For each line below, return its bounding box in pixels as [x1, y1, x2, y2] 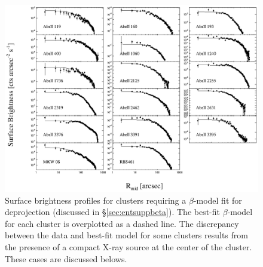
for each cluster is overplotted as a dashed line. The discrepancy [5, 217, 239, 229]
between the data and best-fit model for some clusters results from [5, 229, 248, 241]
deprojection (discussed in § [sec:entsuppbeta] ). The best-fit [5, 205, 221, 218]
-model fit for [193, 194, 242, 206]
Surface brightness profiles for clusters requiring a [5, 194, 186, 206]
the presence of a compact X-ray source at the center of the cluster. [5, 241, 252, 253]
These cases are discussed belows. [5, 252, 127, 265]
